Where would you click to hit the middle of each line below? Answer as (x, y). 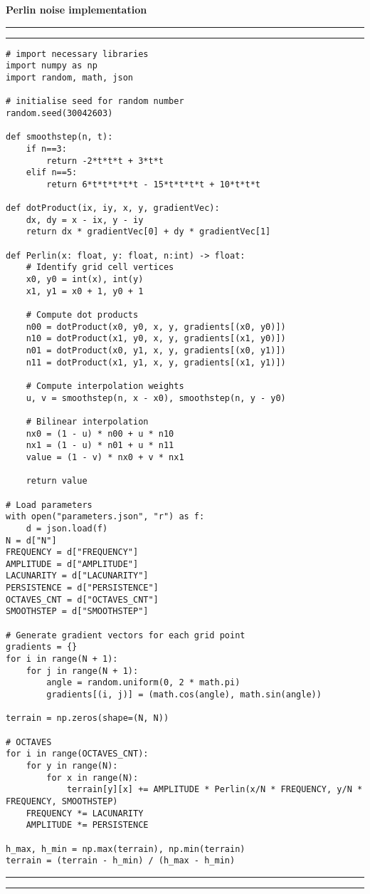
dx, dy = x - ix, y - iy (85, 220)
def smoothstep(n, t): (59, 137)
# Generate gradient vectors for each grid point (126, 635)
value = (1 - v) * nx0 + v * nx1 (105, 457)
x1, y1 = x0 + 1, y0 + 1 (85, 291)
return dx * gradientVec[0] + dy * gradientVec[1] (148, 232)
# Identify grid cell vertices (100, 267)
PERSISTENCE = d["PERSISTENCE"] (82, 588)
